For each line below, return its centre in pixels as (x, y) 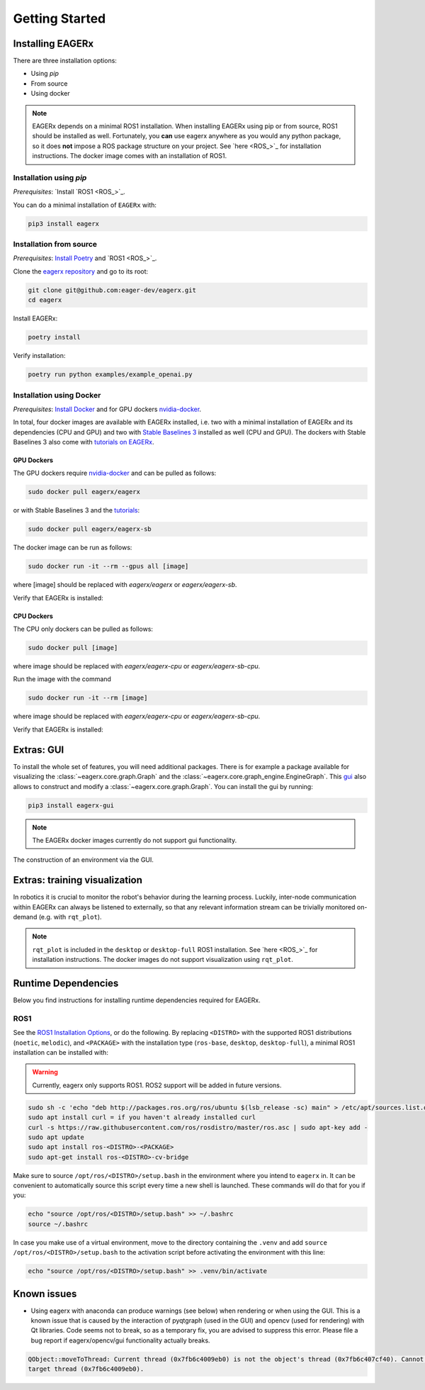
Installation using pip (50, 177)
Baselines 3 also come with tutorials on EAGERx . (84, 442)
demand (25, 917)
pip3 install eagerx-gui (71, 805)
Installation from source (55, 245)
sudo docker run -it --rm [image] (88, 698)
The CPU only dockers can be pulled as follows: (83, 629)
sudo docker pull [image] (73, 648)
